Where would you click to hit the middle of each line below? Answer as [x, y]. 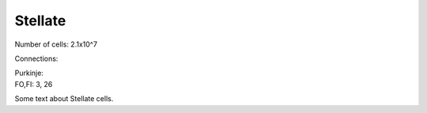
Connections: [36, 58]
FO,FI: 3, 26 [34, 84]
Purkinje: [29, 73]
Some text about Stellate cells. [64, 99]
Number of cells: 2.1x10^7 [56, 44]
